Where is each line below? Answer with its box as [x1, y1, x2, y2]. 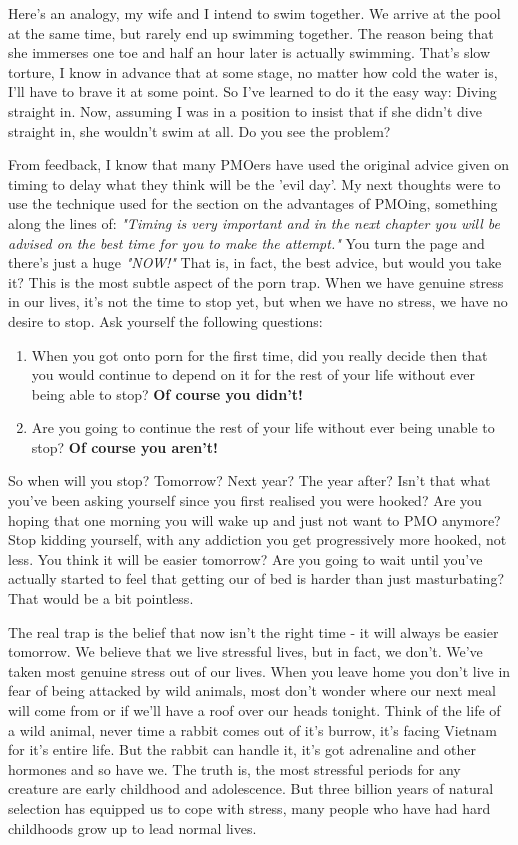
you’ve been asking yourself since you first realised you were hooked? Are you [8, 490, 482, 511]
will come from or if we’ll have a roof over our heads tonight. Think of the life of [8, 700, 501, 720]
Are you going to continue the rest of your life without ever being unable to [31, 417, 495, 438]
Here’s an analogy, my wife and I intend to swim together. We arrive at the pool [8, 3, 501, 23]
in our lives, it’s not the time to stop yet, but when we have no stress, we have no [8, 291, 508, 312]
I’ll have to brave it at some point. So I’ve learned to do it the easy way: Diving [8, 81, 497, 102]
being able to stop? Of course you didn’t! [31, 383, 303, 404]
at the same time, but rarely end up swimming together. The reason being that [8, 22, 494, 43]
